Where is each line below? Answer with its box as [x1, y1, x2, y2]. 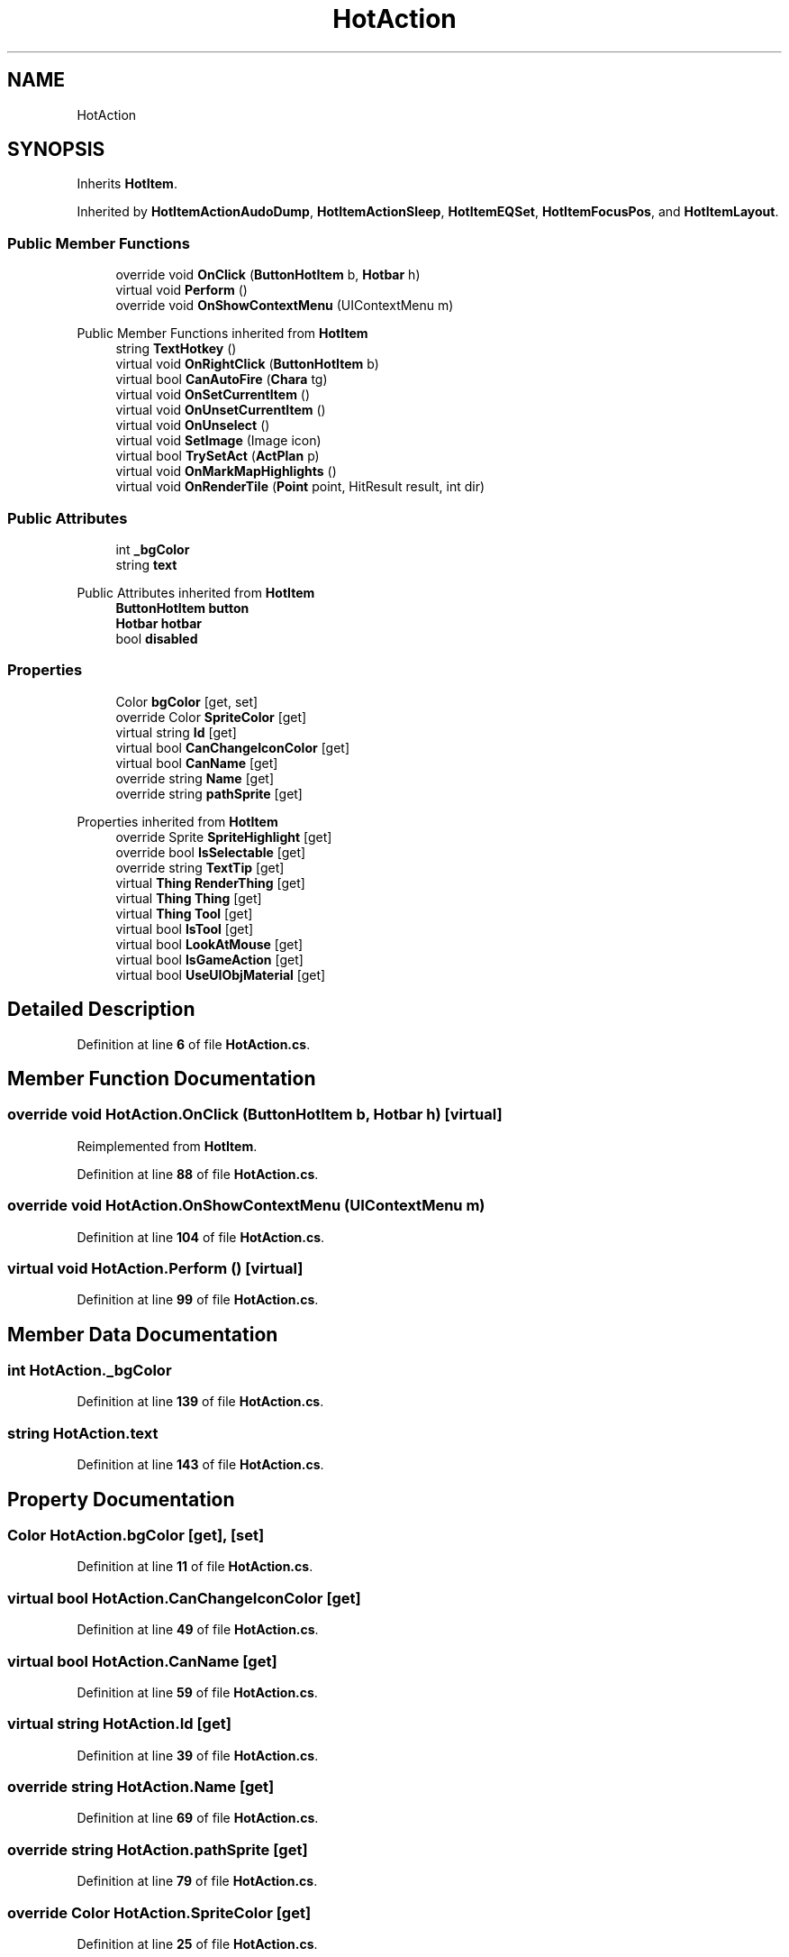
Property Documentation [7, 1487, 235, 1511]
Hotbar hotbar [115, 615, 202, 631]
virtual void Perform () [115, 282, 248, 298]
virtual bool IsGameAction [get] [115, 951, 304, 967]
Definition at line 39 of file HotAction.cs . [77, 1747, 319, 1763]
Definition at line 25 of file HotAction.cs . [77, 1935, 318, 1952]
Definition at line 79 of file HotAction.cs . [77, 1873, 318, 1889]
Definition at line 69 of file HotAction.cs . [77, 1810, 319, 1826]
